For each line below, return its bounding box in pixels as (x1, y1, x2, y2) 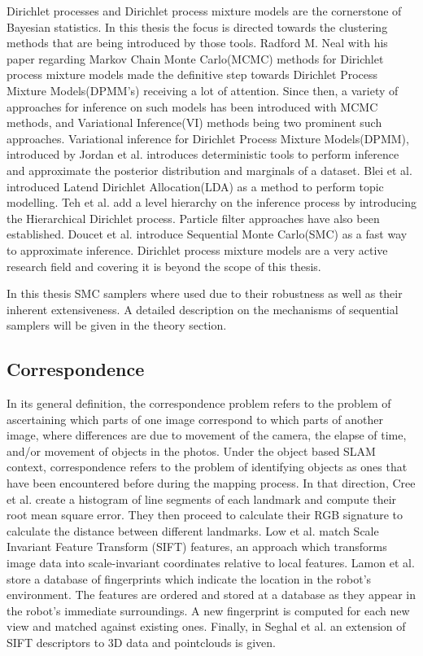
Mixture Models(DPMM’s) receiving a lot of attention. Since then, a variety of (7, 81, 399, 98)
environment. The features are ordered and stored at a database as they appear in (7, 586, 416, 603)
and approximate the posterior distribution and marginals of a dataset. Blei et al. (7, 161, 412, 178)
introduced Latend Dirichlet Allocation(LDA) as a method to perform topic (7, 177, 384, 195)
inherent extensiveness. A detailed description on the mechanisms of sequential (7, 300, 399, 317)
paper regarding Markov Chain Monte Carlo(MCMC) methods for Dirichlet (7, 50, 384, 67)
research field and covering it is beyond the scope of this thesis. (7, 257, 321, 274)
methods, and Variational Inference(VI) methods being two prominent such (7, 114, 382, 131)
